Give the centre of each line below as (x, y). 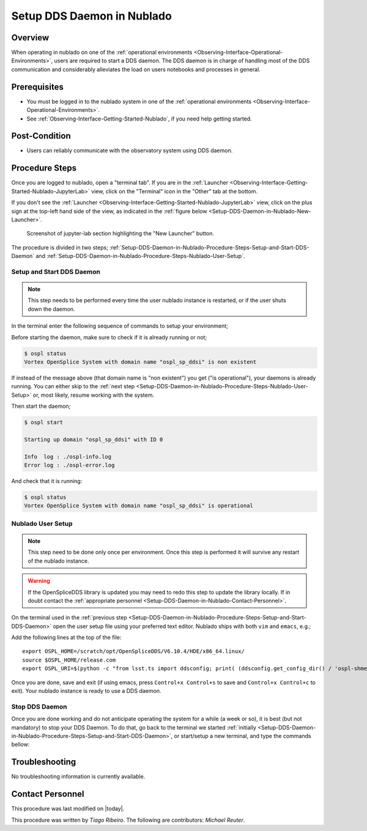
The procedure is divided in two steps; (60, 247)
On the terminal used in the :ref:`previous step (69, 618)
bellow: (20, 744)
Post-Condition (41, 136)
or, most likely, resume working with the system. (93, 395)
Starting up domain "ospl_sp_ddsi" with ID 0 (94, 439)
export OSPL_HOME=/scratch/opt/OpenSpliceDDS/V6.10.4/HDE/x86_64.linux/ (133, 652)
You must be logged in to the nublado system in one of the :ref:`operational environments (139, 102)
